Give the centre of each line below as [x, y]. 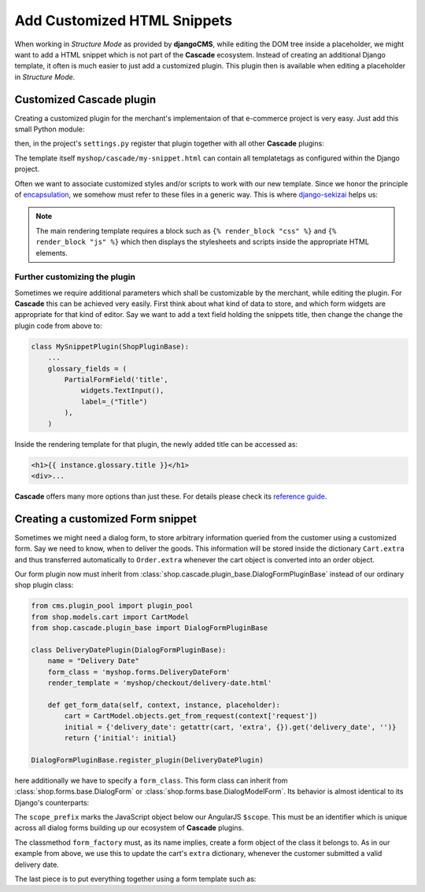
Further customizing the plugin [75, 277]
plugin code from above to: [58, 326]
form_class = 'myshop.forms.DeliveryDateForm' [139, 672]
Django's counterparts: [52, 802]
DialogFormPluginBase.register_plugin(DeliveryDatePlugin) [147, 760]
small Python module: [50, 129]
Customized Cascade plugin [85, 100]
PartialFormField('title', [116, 380]
